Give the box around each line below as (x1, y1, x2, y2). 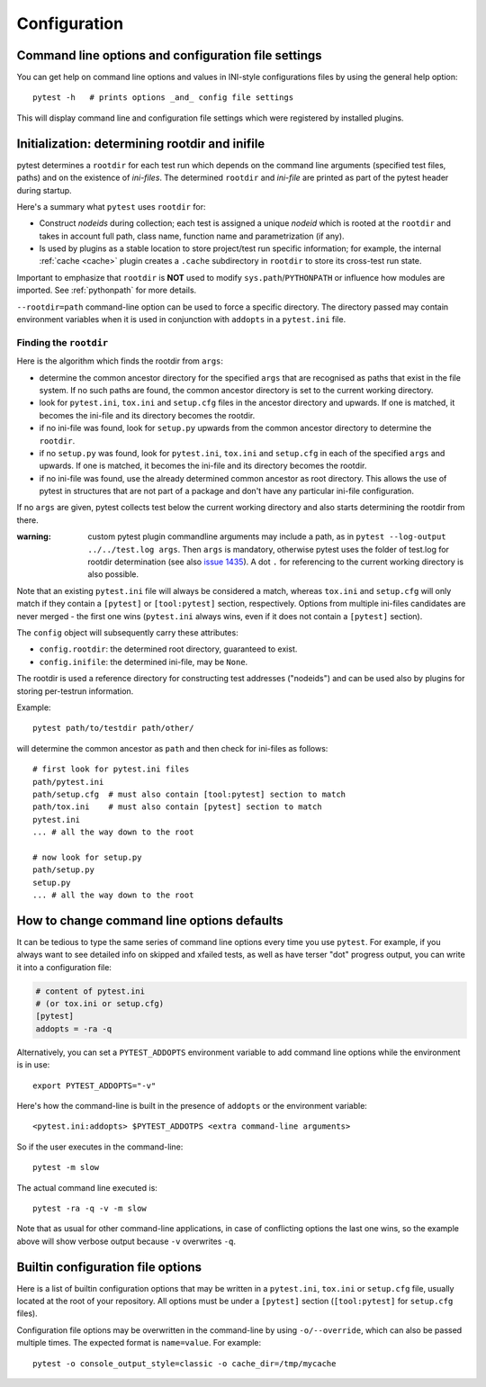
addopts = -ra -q (35, 1023, 112, 1034)
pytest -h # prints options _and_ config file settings (32, 93, 294, 103)
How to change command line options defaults (16, 913, 283, 928)
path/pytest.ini (32, 777, 104, 787)
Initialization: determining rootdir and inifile (16, 136, 265, 151)
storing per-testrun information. (16, 685, 134, 697)
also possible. (87, 569, 139, 580)
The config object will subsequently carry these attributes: (16, 627, 238, 638)
